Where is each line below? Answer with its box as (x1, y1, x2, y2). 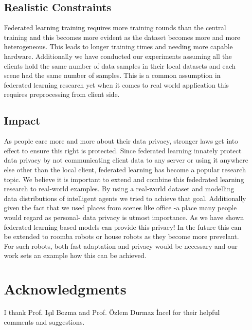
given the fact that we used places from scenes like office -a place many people (4, 202, 237, 213)
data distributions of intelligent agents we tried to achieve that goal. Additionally (4, 193, 246, 203)
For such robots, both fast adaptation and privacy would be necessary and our (4, 240, 238, 251)
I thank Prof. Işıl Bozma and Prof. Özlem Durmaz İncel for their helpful (4, 307, 220, 317)
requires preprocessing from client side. (4, 89, 120, 99)
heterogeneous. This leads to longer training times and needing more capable (4, 41, 233, 52)
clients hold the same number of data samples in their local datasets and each (4, 60, 236, 71)
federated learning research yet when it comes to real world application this (4, 79, 229, 90)
